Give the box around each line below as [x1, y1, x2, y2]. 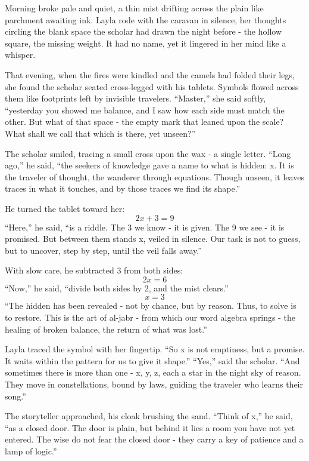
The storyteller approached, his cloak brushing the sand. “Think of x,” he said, [5, 410, 293, 422]
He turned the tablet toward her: [5, 202, 125, 214]
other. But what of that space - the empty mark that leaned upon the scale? [5, 115, 284, 128]
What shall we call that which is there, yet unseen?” [5, 127, 196, 139]
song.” [5, 389, 26, 402]
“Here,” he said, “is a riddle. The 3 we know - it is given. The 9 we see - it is [5, 220, 285, 233]
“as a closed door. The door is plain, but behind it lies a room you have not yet [5, 421, 295, 434]
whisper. [5, 48, 36, 61]
